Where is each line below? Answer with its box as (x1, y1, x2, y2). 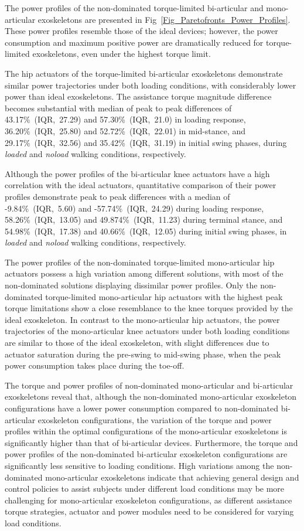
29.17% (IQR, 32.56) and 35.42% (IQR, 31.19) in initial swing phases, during (5, 136, 287, 148)
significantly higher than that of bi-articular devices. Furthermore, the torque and (5, 436, 298, 448)
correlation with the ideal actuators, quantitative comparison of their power (5, 179, 276, 191)
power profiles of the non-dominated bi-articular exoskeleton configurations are (5, 448, 288, 460)
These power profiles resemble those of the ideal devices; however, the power (5, 25, 278, 37)
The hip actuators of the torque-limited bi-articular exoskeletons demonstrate (5, 67, 283, 79)
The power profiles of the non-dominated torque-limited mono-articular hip (5, 256, 275, 268)
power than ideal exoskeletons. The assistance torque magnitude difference (5, 90, 272, 103)
